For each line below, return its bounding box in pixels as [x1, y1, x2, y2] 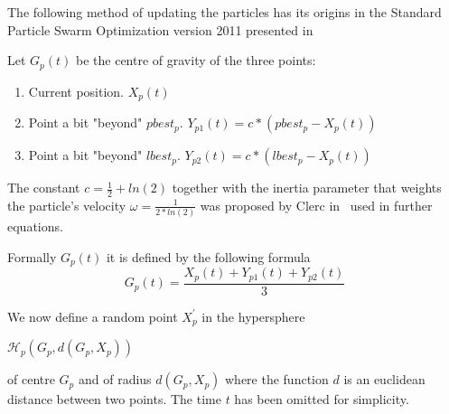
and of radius [78, 370, 152, 389]
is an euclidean [343, 370, 426, 389]
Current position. [28, 81, 124, 100]
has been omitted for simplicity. [234, 390, 409, 409]
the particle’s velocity [7, 195, 126, 214]
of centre [7, 370, 55, 389]
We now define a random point [7, 306, 178, 325]
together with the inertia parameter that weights [172, 178, 442, 197]
